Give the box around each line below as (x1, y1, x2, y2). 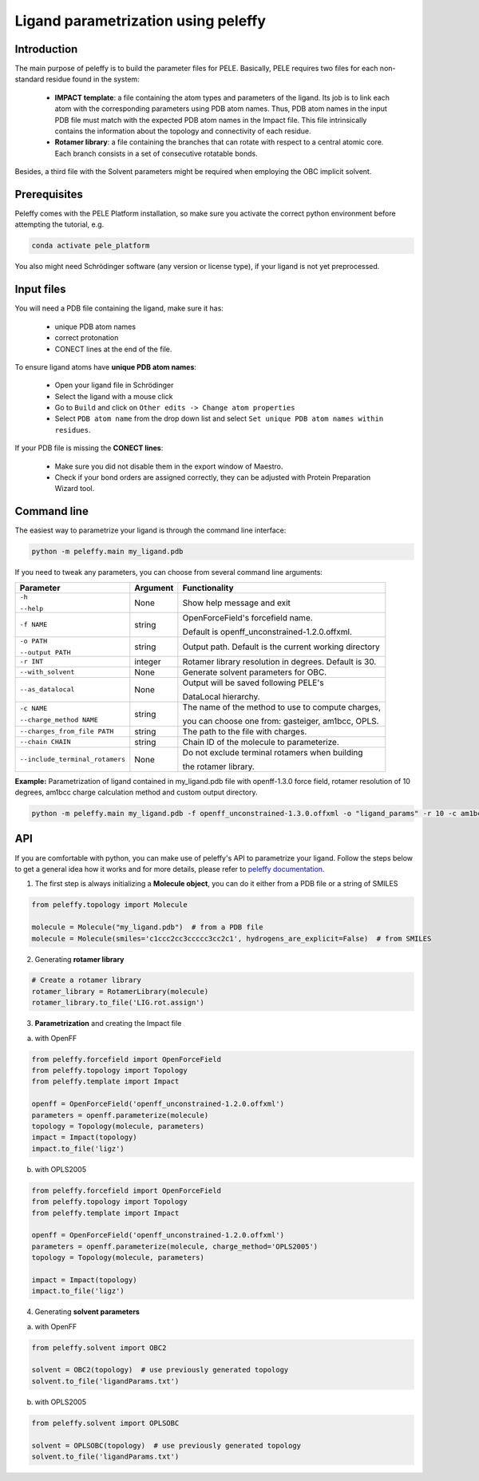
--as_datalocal (19, 685, 75, 694)
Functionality (182, 582, 235, 593)
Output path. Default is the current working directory (182, 641, 381, 652)
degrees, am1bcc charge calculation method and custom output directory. (14, 787, 259, 798)
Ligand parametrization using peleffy (14, 12, 267, 30)
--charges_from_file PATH (19, 727, 114, 736)
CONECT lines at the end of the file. (54, 344, 172, 354)
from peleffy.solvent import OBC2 (31, 1343, 167, 1352)
